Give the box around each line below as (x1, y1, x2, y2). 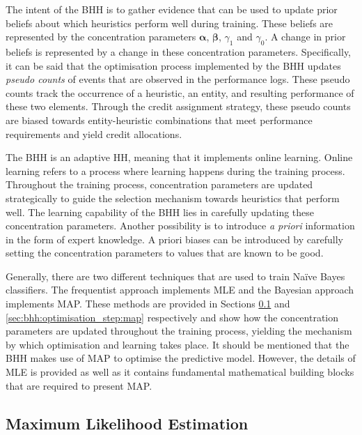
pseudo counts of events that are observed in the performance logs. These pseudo (6, 72, 350, 86)
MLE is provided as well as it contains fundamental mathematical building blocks (6, 365, 354, 379)
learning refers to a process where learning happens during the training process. (6, 163, 345, 178)
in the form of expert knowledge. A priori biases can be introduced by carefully (6, 231, 343, 246)
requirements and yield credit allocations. (6, 126, 182, 141)
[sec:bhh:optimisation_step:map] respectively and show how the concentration (6, 310, 339, 324)
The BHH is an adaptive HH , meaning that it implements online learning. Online (6, 150, 353, 165)
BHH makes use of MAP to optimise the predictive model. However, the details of (6, 351, 356, 365)
